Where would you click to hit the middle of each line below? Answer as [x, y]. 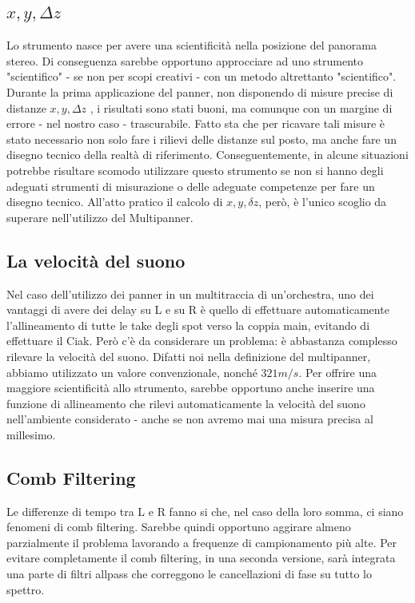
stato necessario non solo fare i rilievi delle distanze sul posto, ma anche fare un [202, 139]
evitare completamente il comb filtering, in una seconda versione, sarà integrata [201, 558]
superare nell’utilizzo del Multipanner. [100, 217]
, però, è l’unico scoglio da [323, 202]
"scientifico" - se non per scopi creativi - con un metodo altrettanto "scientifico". [202, 76]
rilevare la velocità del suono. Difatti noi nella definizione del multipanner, [189, 356]
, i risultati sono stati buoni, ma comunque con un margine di [241, 107]
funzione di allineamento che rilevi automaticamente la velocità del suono [186, 403]
